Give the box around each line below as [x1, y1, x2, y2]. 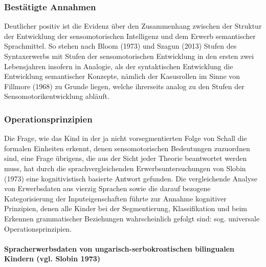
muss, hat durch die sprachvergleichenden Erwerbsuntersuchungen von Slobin [4, 162, 246, 173]
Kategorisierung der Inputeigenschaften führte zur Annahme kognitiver [4, 193, 227, 203]
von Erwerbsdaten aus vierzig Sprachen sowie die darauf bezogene [4, 183, 211, 194]
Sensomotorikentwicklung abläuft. [4, 91, 109, 101]
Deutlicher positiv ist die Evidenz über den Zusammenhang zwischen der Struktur [4, 20, 262, 31]
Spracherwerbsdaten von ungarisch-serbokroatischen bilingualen [4, 243, 235, 254]
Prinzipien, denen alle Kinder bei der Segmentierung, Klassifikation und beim [4, 203, 248, 214]
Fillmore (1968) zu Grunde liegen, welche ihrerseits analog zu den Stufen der [4, 80, 245, 91]
